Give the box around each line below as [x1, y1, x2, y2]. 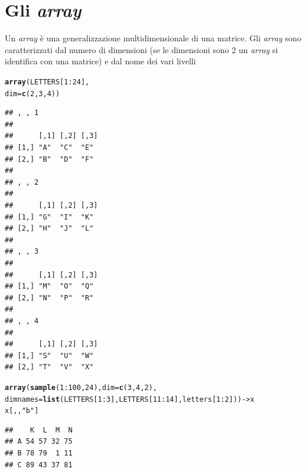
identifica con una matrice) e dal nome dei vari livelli [5, 55, 196, 67]
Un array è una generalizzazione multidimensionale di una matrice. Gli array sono [5, 32, 301, 44]
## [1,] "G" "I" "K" [5, 212, 94, 221]
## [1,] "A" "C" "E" [5, 143, 94, 152]
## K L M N [5, 425, 73, 434]
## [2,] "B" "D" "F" [5, 155, 94, 163]
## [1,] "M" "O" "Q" [5, 282, 94, 291]
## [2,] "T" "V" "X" [5, 363, 94, 372]
